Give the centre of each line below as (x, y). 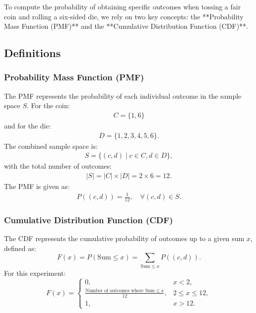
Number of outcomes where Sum (120, 291)
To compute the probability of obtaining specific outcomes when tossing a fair (123, 6)
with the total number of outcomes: (58, 166)
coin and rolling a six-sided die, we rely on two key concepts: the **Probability (124, 16)
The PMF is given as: (37, 186)
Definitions (32, 53)
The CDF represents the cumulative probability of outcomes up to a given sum (124, 238)
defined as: (20, 248)
